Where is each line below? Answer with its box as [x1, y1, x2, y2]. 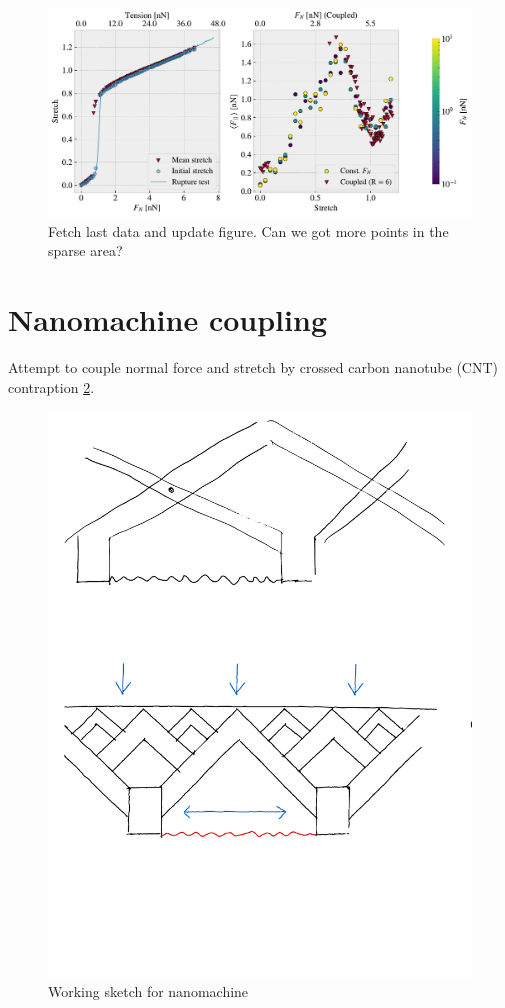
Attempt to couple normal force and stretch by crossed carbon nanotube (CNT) [8, 357, 499, 377]
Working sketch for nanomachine [48, 980, 249, 1001]
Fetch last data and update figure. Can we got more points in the [48, 220, 449, 241]
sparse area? [48, 240, 123, 261]
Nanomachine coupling [8, 299, 327, 340]
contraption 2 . [8, 376, 95, 397]
